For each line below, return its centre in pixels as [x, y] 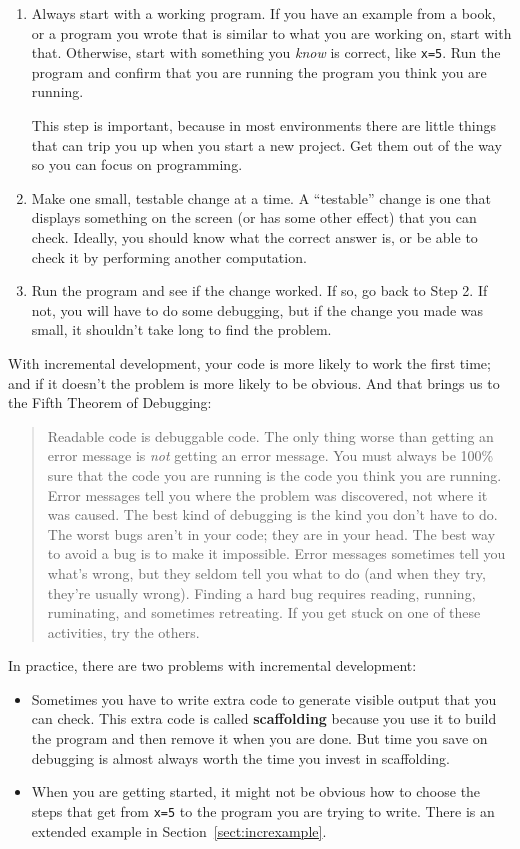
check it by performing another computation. [169, 256]
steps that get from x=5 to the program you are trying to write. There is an [263, 810]
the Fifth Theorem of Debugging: [110, 402]
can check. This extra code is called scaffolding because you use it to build [264, 718]
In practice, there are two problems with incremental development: [212, 665]
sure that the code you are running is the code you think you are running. [274, 474]
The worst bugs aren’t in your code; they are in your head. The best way [271, 533]
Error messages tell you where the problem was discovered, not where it [267, 494]
